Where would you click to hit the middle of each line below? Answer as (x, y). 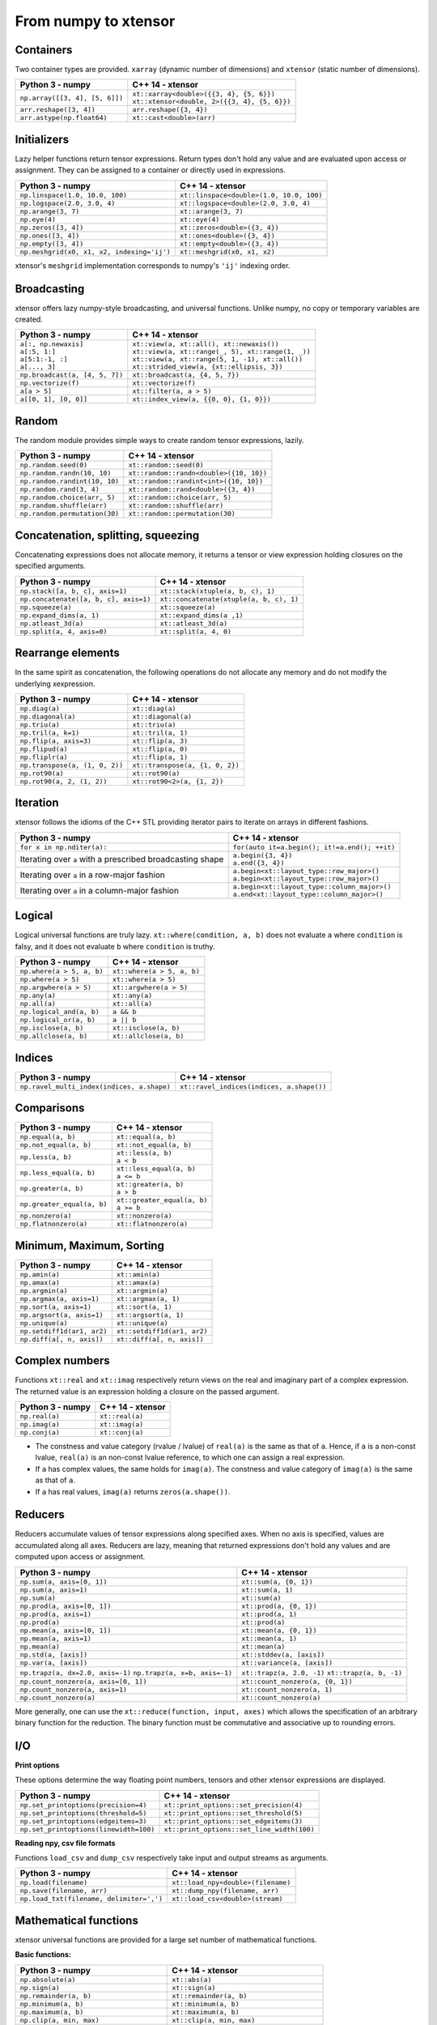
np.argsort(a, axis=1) (62, 1315)
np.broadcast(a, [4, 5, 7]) (72, 375)
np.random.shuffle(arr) (64, 506)
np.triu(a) (40, 725)
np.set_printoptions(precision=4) (83, 1805)
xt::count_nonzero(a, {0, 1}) (297, 1681)
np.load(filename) (54, 1883)
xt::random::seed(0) (166, 465)
